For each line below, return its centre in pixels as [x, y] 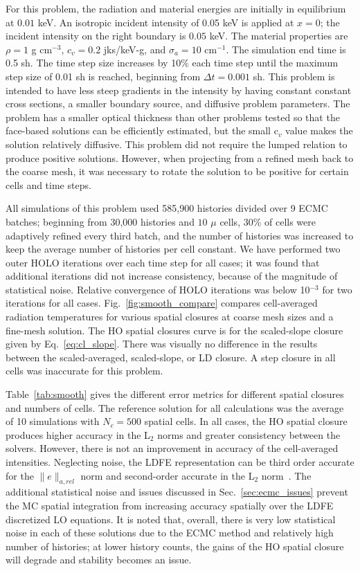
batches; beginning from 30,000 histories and [100, 221]
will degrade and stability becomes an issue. [99, 560]
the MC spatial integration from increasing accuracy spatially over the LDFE [170, 505]
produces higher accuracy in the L [78, 434]
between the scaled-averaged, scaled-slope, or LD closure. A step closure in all [171, 357]
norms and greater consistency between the [249, 434]
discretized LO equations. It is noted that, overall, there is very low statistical [171, 519]
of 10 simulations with [53, 421]
